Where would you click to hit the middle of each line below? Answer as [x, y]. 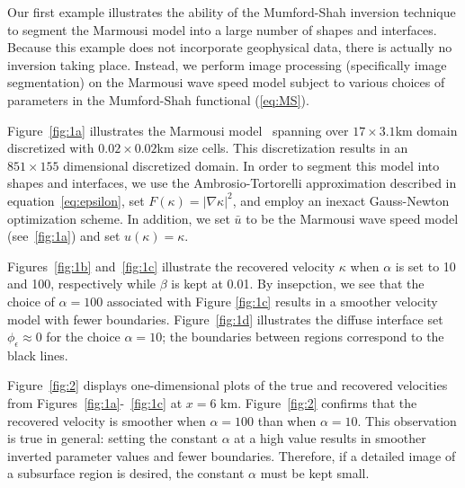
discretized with [51, 148]
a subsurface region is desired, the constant [126, 473]
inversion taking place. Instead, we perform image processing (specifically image [227, 64]
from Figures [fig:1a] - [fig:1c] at [95, 403]
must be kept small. [315, 473]
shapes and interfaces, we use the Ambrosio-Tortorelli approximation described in [232, 183]
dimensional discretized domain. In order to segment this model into [251, 165]
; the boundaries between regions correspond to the [303, 337]
